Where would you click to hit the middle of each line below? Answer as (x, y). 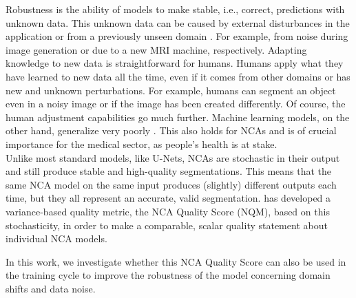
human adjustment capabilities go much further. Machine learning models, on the (178, 117)
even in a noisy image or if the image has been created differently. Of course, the (176, 104)
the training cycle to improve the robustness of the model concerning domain (168, 275)
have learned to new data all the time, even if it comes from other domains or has (178, 76)
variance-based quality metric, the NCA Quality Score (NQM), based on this (168, 211)
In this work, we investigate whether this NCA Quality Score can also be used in (176, 261)
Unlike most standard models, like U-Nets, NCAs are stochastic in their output (173, 157)
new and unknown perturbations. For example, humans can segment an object (171, 90)
